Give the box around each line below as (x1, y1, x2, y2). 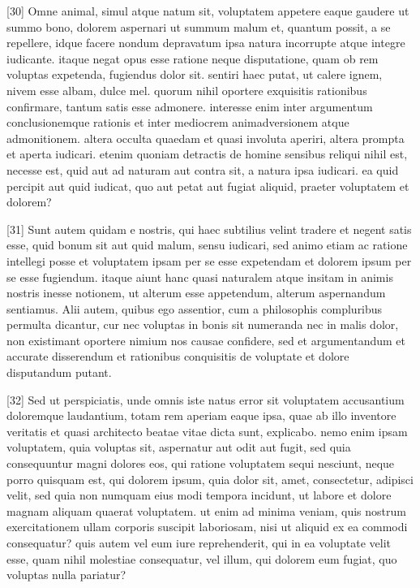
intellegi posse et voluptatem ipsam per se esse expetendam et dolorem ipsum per (6, 252, 412, 269)
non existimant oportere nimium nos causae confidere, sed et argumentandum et (6, 331, 405, 348)
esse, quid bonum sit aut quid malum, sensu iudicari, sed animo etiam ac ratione (6, 236, 408, 253)
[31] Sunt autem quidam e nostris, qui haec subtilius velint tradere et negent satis (6, 220, 412, 237)
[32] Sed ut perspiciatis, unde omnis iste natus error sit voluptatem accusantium (6, 391, 405, 408)
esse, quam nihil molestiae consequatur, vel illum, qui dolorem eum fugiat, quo (6, 550, 397, 567)
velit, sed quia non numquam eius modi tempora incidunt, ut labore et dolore (6, 486, 392, 504)
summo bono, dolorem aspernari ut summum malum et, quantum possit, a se (6, 18, 391, 35)
